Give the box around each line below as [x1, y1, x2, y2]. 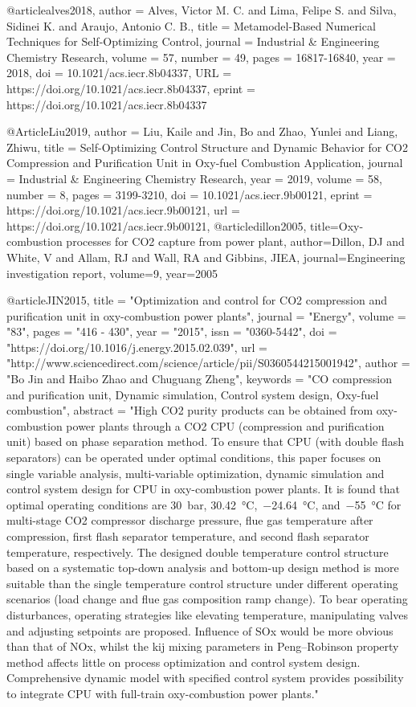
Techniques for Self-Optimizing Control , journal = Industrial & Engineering [6, 33, 380, 50]
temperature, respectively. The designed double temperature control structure [6, 543, 389, 560]
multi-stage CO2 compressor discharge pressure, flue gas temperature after [6, 512, 373, 529]
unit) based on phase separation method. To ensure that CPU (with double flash [6, 433, 404, 450]
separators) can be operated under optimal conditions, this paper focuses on [6, 449, 381, 466]
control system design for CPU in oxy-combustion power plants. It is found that [6, 480, 400, 497]
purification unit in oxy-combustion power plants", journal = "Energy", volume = [6, 307, 406, 324]
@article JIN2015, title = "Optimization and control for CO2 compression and [6, 292, 387, 309]
